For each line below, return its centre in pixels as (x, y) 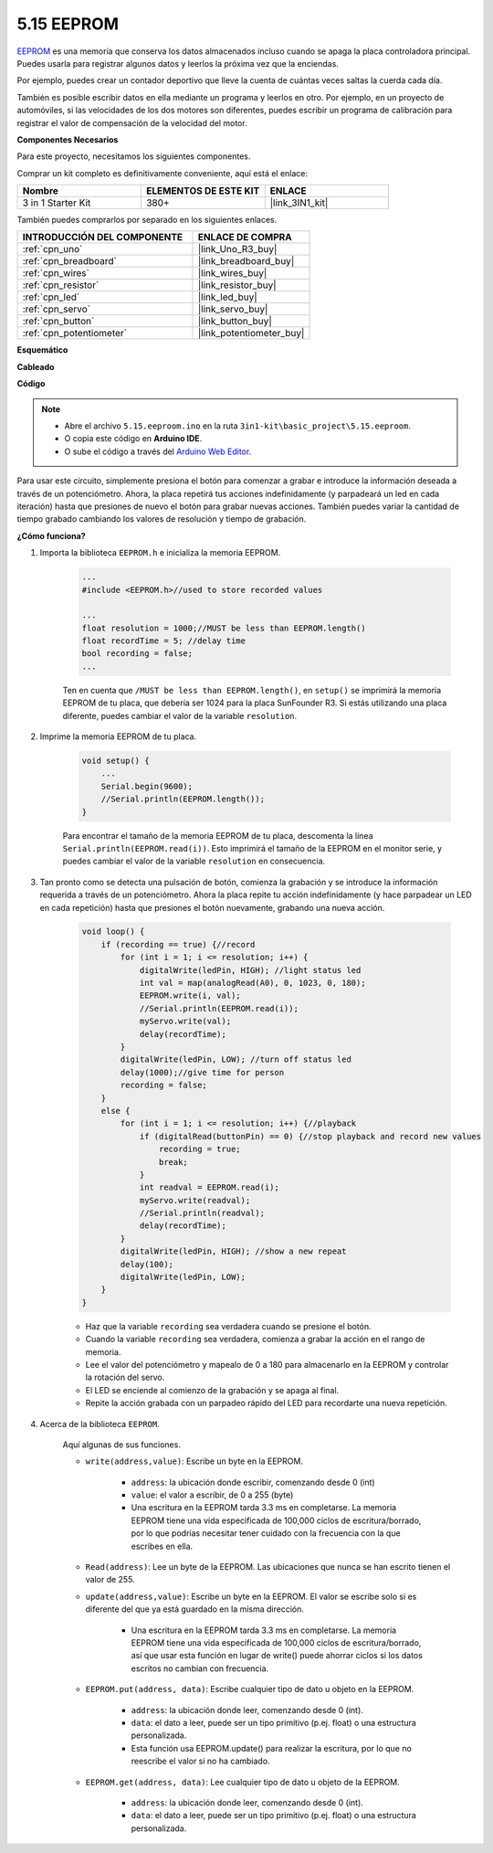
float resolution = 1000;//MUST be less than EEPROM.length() (224, 628)
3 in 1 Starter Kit (57, 203)
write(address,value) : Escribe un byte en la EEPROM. (194, 1461)
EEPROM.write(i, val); (190, 995)
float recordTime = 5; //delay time (164, 641)
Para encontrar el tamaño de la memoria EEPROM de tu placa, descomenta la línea (218, 835)
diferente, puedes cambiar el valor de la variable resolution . (180, 715)
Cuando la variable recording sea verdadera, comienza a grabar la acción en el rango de (255, 1339)
